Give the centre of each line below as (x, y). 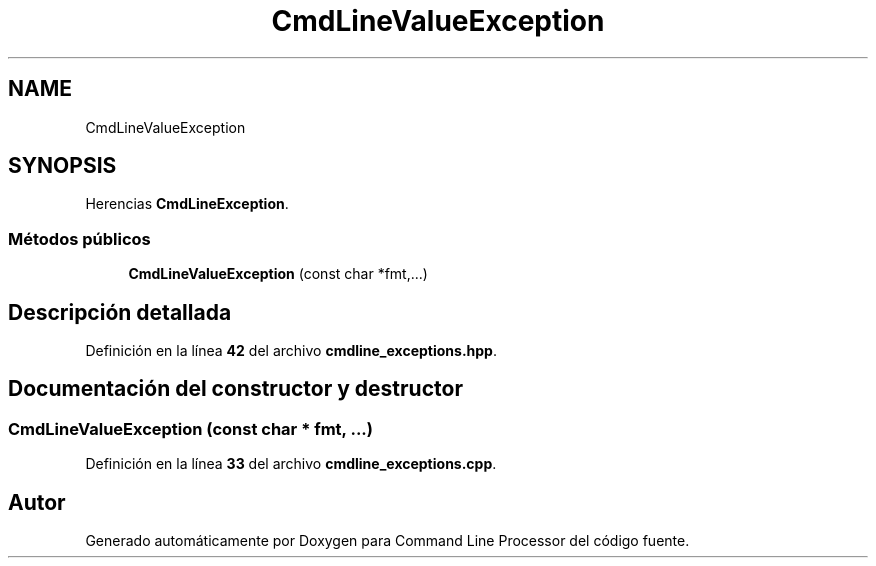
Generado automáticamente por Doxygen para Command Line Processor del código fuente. (387, 541)
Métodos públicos (79, 238)
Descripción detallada (120, 312)
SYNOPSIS (62, 166)
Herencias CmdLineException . (187, 204)
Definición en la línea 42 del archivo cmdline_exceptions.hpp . (291, 351)
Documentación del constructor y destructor (235, 389)
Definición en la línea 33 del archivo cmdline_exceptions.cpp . (291, 464)
